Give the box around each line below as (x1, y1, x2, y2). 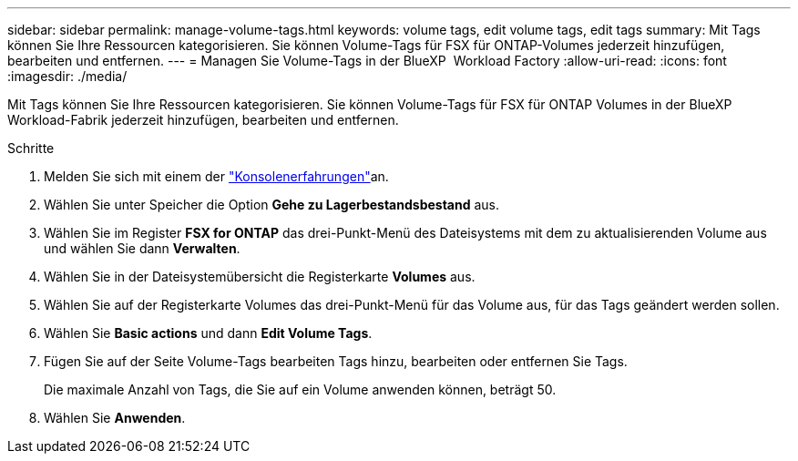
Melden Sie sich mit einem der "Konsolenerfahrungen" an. (44, 169, 389, 184)
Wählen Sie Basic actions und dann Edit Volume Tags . (44, 325, 373, 341)
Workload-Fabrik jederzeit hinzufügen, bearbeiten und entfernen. (7, 112, 399, 128)
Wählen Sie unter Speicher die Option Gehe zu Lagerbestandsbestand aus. (44, 197, 499, 212)
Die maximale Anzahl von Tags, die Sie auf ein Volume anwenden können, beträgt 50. (44, 382, 557, 397)
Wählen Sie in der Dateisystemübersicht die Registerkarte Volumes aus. (44, 269, 476, 284)
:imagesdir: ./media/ (7, 68, 128, 84)
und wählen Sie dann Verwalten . (44, 241, 240, 256)
